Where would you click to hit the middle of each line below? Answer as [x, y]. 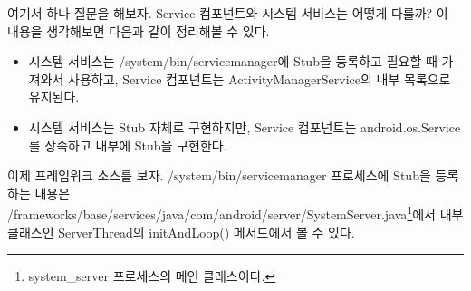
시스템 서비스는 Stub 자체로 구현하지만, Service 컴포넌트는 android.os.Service [245, 126]
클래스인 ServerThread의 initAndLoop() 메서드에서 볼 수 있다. [181, 232]
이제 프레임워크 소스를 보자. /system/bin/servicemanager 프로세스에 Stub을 [219, 175]
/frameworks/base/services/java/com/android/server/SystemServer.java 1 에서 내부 [235, 213]
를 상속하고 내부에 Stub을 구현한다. [128, 145]
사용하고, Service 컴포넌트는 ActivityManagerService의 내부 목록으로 [260, 78]
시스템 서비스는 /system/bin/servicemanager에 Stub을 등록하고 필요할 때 [233, 61]
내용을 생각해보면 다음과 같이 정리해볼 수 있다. [139, 30]
